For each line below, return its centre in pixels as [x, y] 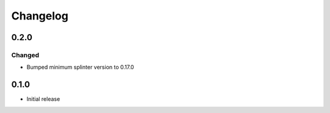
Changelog [40, 16]
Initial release [43, 99]
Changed [25, 55]
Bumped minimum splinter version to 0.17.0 [80, 67]
